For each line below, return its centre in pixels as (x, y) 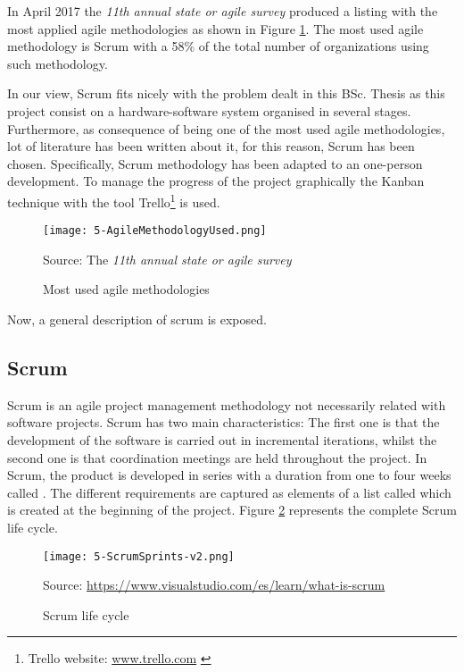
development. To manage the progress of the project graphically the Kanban (216, 181)
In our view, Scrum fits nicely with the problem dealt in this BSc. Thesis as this (226, 93)
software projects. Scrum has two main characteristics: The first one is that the (224, 422)
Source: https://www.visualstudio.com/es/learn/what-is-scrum (214, 585)
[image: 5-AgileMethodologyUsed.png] (155, 231)
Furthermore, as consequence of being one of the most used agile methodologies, (226, 128)
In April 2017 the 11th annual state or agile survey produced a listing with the (223, 11)
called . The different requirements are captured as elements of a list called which (229, 492)
